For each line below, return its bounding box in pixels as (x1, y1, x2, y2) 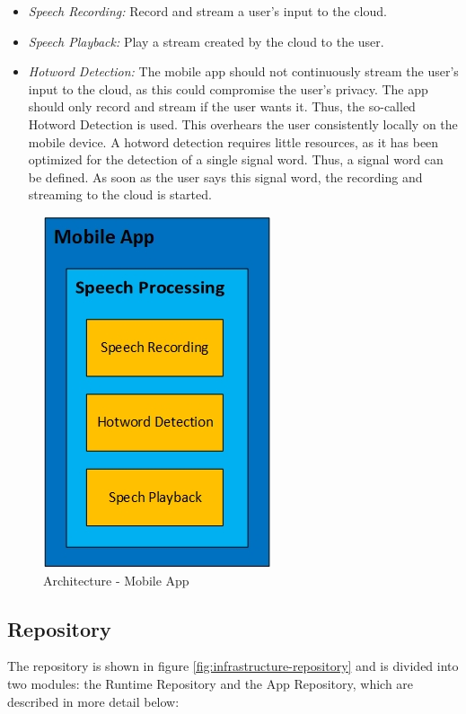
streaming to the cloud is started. (28, 185, 212, 204)
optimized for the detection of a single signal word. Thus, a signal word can (28, 150, 444, 169)
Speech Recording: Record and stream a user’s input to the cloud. (28, 2, 387, 20)
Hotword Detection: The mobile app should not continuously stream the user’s (28, 62, 459, 81)
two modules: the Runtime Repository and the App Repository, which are (7, 674, 414, 692)
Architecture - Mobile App (43, 570, 189, 589)
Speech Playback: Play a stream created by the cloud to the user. (28, 31, 384, 50)
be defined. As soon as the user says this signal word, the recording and (28, 167, 423, 186)
